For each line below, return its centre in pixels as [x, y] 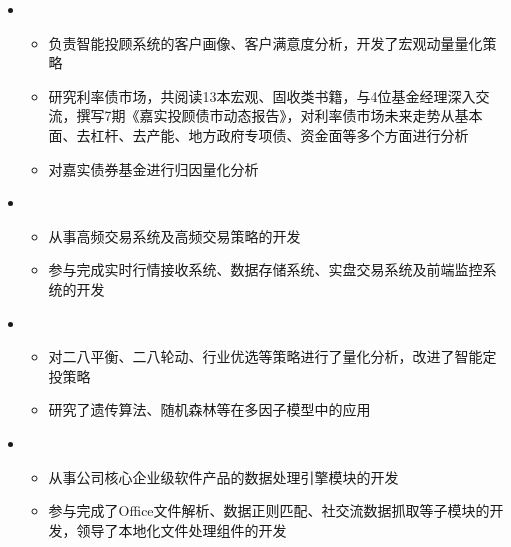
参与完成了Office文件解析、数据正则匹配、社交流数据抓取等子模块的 [269, 510]
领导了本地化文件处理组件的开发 [181, 529]
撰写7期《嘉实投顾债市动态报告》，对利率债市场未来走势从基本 [279, 115]
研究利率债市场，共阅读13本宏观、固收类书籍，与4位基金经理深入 [262, 95]
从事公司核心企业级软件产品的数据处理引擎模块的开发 [223, 476]
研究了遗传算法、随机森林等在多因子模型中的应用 [209, 409]
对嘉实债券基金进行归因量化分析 [153, 168]
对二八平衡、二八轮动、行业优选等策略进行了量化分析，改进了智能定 [272, 356]
